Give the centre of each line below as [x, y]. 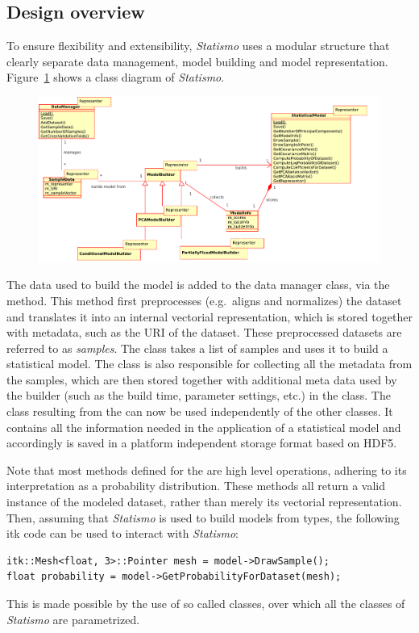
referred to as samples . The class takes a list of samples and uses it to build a [197, 348]
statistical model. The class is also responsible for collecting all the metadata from [209, 364]
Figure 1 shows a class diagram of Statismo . [116, 77]
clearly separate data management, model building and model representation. [197, 61]
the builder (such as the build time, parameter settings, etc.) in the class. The [199, 395]
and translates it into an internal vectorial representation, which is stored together [209, 316]
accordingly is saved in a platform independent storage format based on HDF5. [202, 443]
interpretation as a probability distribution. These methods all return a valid [196, 486]
